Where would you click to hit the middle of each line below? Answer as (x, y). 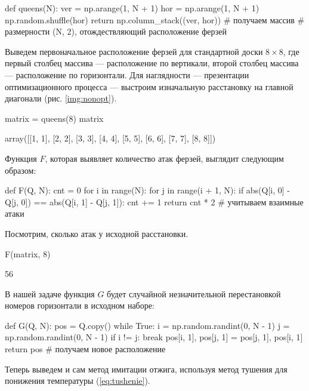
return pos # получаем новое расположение (85, 349)
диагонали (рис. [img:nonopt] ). (61, 98)
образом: (21, 170)
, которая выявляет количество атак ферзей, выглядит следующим (164, 158)
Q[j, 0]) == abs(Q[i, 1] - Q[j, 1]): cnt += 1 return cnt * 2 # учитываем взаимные (154, 201)
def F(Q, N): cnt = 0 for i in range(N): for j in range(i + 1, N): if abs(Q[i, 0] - (148, 190)
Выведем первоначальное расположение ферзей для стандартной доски (134, 51)
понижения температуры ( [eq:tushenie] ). (78, 381)
